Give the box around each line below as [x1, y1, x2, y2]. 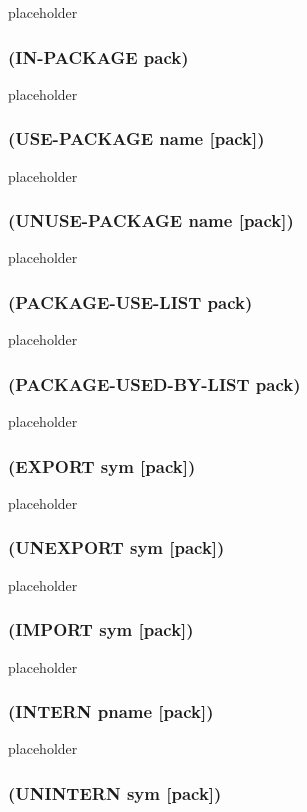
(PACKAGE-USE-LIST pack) [8, 289, 253, 314]
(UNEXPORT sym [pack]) [8, 535, 225, 560]
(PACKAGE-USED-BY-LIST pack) [8, 371, 301, 396]
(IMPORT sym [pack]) [8, 617, 194, 642]
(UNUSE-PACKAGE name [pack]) [8, 208, 294, 233]
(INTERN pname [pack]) [8, 699, 214, 724]
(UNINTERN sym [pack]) [8, 780, 222, 805]
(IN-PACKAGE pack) [8, 44, 189, 69]
